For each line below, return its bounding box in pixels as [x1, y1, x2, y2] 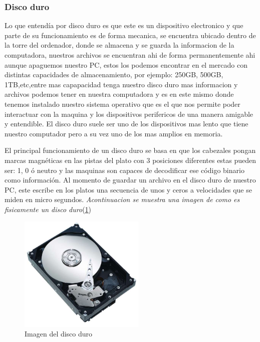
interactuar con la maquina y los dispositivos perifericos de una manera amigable [5, 108, 253, 119]
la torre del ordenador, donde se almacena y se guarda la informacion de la [5, 40, 234, 50]
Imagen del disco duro [25, 328, 93, 339]
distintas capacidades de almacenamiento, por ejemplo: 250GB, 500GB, [5, 69, 223, 80]
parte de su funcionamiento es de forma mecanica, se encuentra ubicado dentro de [5, 30, 256, 40]
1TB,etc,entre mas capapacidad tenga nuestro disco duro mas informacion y [5, 79, 238, 89]
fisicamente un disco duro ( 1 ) [5, 204, 92, 214]
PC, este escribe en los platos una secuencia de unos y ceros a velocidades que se [5, 184, 252, 195]
